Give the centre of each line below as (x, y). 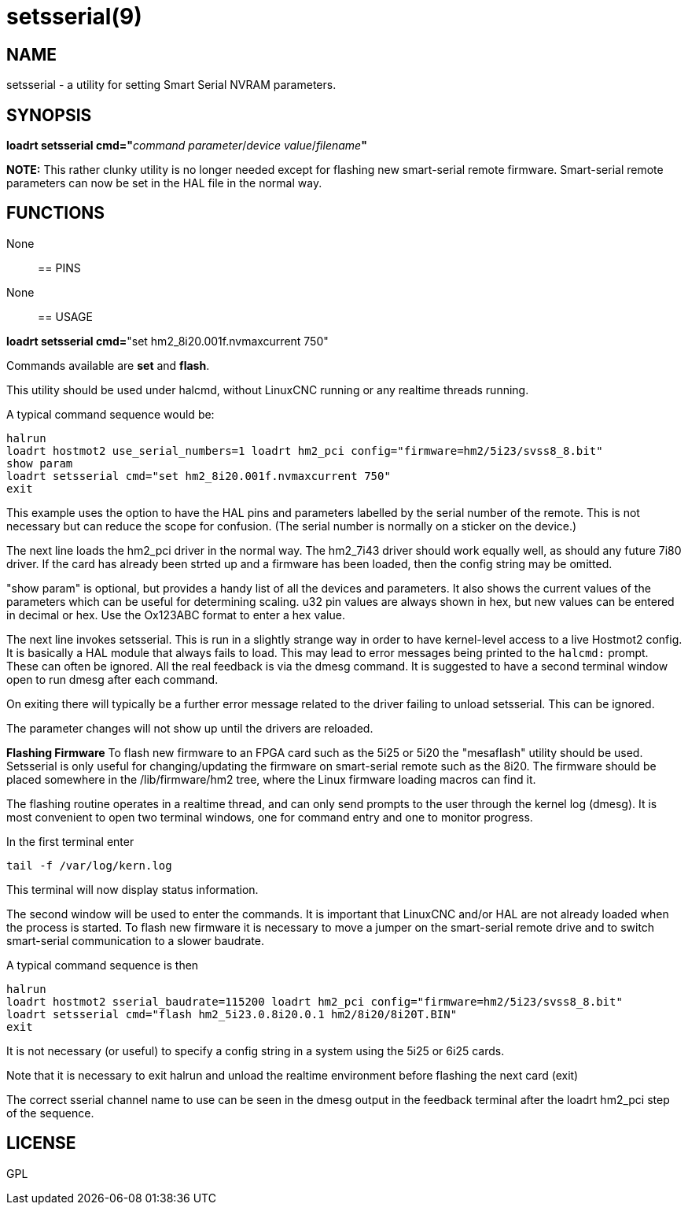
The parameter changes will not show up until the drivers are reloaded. (190, 728)
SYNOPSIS (49, 115)
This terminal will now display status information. (132, 889)
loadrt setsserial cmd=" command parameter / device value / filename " (187, 146)
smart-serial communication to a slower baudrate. (135, 940)
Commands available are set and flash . (108, 365)
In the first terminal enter (70, 841)
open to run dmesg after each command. (112, 679)
